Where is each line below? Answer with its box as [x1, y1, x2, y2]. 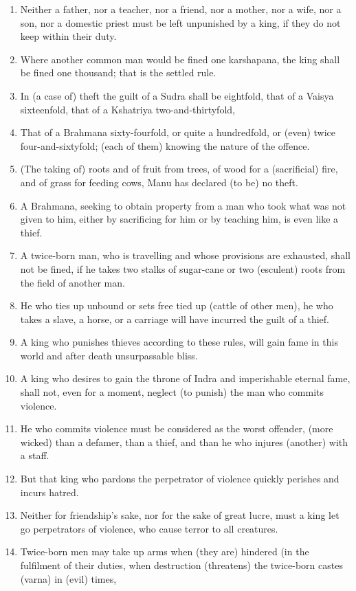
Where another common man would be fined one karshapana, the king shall [20, 52, 340, 66]
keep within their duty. [20, 29, 117, 43]
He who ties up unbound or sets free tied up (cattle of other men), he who [20, 298, 333, 313]
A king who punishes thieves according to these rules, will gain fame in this [20, 335, 338, 349]
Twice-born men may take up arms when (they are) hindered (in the [20, 544, 309, 559]
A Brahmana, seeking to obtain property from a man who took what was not [20, 198, 346, 212]
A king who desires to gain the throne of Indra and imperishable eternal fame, [20, 371, 351, 386]
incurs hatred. [20, 484, 79, 499]
